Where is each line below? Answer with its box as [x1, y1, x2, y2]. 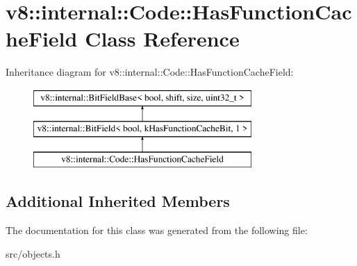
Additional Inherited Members [6, 190, 230, 212]
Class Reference [85, 24, 240, 53]
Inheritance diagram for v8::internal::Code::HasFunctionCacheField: [6, 65, 294, 79]
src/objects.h [6, 246, 60, 260]
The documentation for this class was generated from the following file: [6, 223, 308, 238]
